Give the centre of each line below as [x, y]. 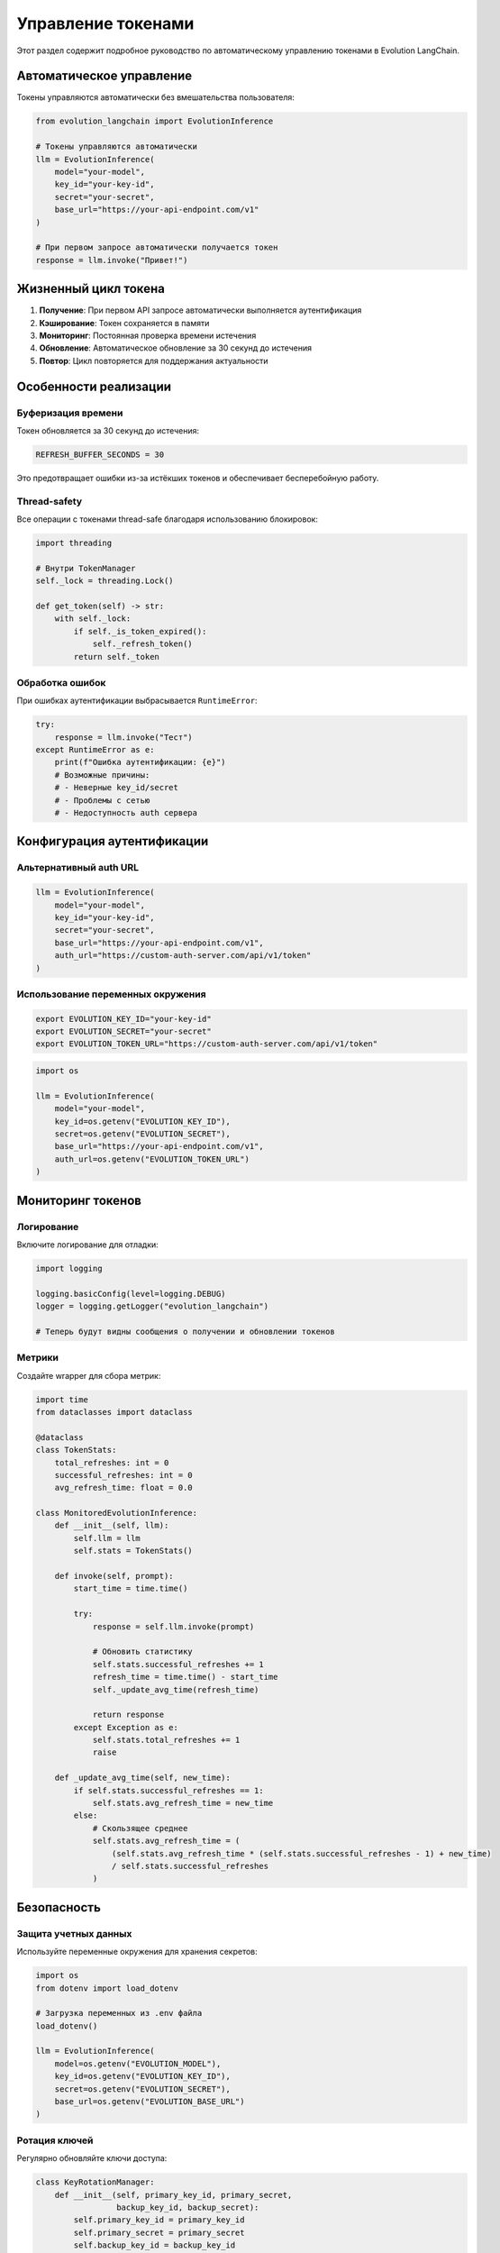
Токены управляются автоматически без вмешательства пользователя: [155, 97]
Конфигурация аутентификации [113, 841]
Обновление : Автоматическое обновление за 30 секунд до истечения [176, 348]
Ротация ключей [55, 2140]
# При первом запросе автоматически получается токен [157, 247]
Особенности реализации [94, 386]
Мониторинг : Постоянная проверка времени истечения [148, 336]
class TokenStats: [76, 1450]
